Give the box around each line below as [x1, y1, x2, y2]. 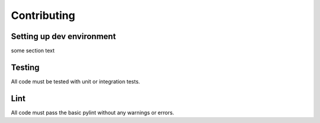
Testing [11, 62, 40, 72]
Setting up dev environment [11, 31, 116, 41]
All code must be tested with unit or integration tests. [11, 77, 140, 85]
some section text [11, 47, 55, 54]
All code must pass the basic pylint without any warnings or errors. [11, 109, 174, 116]
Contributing [11, 9, 75, 22]
